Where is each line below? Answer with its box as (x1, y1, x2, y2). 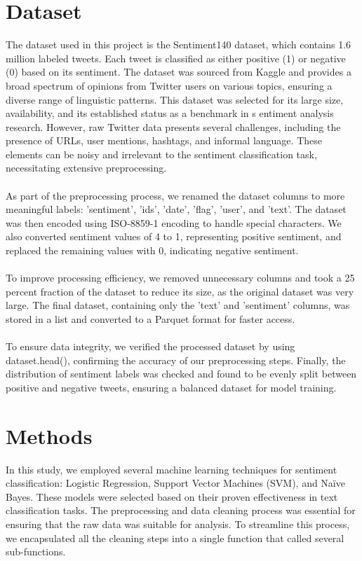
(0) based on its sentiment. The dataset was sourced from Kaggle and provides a (6, 64, 351, 79)
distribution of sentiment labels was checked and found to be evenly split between (6, 366, 357, 381)
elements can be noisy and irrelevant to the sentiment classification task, (6, 146, 317, 161)
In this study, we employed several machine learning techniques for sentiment (6, 462, 337, 476)
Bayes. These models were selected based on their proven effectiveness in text (6, 489, 338, 504)
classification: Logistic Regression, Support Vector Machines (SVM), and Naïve (6, 476, 345, 490)
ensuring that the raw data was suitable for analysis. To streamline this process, (6, 517, 350, 532)
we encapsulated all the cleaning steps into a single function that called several (6, 530, 344, 545)
